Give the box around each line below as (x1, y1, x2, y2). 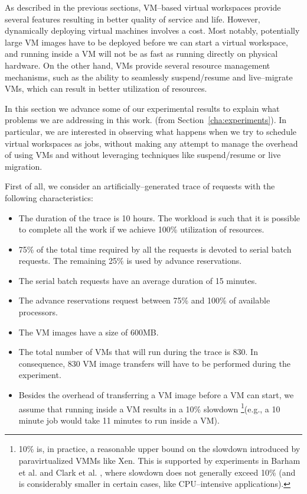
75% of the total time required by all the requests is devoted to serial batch (18, 243, 292, 255)
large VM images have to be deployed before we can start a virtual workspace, (5, 35, 288, 48)
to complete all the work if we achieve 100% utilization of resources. (18, 223, 264, 235)
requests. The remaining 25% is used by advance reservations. (18, 254, 242, 267)
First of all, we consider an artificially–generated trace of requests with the (5, 180, 275, 192)
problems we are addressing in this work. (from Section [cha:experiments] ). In (5, 114, 287, 126)
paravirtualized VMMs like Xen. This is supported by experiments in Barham (18, 454, 301, 467)
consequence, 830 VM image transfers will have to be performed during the (18, 357, 290, 369)
